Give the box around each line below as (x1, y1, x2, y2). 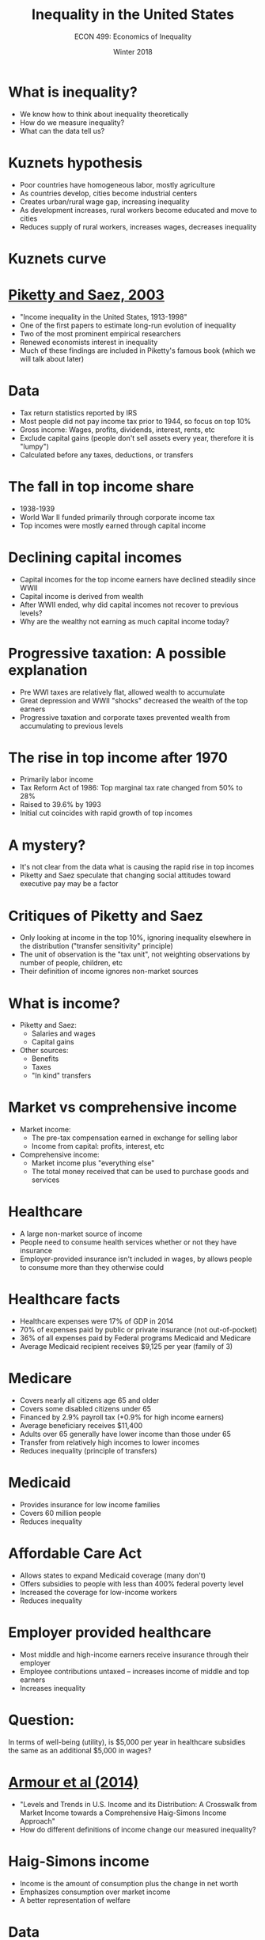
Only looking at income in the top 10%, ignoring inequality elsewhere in (19, 933, 252, 942)
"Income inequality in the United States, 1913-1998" (19, 312, 187, 321)
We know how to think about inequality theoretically (19, 109, 189, 119)
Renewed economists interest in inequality (19, 337, 158, 347)
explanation (8, 661, 88, 679)
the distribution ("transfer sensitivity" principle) (19, 942, 174, 951)
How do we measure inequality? (19, 117, 125, 127)
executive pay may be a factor (19, 879, 119, 889)
